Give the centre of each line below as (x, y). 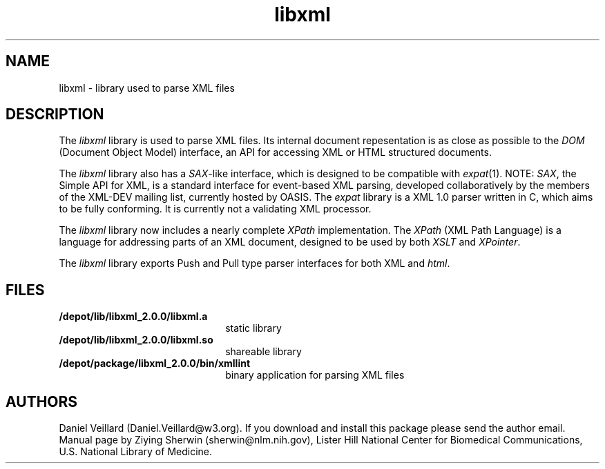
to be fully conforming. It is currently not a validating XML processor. (215, 209)
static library (253, 328)
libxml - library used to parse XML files (147, 88)
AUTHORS (42, 401)
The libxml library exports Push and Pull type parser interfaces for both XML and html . (255, 263)
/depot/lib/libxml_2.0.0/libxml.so (136, 340)
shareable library (263, 352)
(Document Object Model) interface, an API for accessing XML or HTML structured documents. (275, 152)
